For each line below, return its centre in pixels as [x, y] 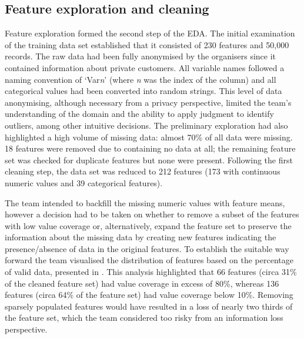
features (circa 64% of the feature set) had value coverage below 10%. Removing [149, 295]
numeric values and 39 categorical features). [84, 182]
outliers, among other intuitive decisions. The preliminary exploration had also [146, 125]
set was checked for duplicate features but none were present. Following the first [149, 160]
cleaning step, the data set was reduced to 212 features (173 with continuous [143, 171]
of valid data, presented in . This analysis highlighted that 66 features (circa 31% [151, 272]
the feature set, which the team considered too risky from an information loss [144, 318]
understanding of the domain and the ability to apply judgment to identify [139, 114]
